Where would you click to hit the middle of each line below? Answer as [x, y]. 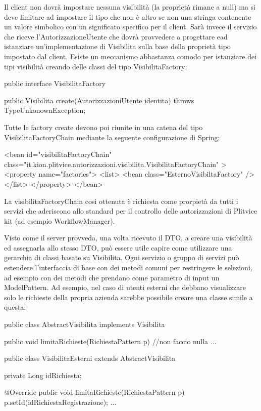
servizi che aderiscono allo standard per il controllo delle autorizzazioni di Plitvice [131, 211]
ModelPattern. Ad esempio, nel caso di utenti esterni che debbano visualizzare [125, 287]
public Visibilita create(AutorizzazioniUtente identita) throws [99, 100]
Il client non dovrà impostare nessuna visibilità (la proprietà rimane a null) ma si [130, 7]
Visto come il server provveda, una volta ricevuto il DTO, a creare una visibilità [128, 238]
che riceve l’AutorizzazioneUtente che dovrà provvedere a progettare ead [116, 36]
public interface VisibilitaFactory [55, 83]
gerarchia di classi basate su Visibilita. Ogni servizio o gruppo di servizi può [122, 257]
